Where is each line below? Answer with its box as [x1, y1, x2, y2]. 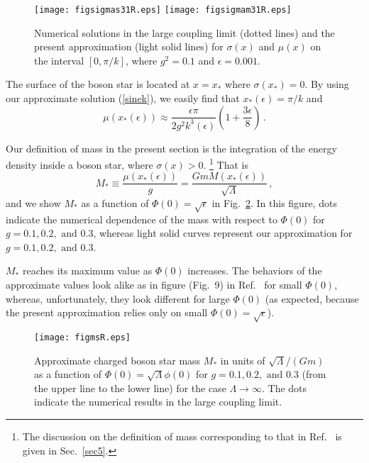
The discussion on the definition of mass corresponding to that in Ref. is [22, 428, 342, 443]
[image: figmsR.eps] [34, 332, 131, 342]
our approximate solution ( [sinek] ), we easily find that [6, 91, 240, 106]
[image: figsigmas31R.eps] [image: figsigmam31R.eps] [34, 5, 292, 15]
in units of [220, 352, 265, 367]
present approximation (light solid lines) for [34, 39, 224, 54]
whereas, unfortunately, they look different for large [6, 291, 230, 306]
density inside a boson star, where [6, 157, 153, 172]
